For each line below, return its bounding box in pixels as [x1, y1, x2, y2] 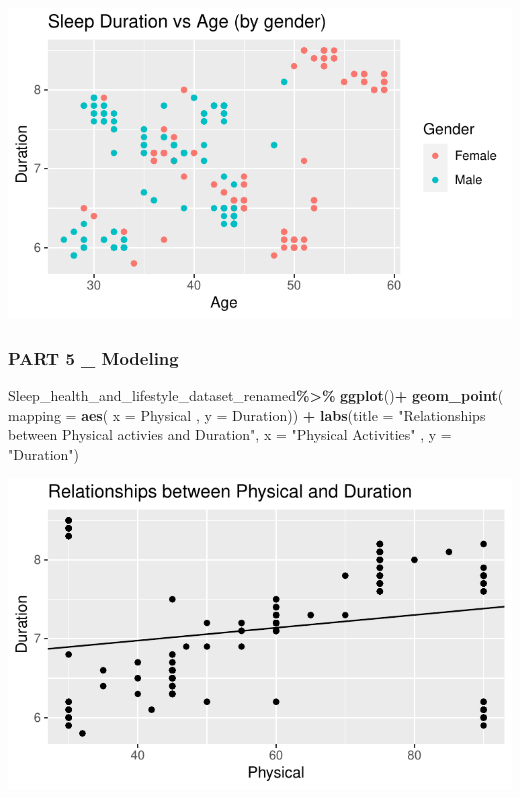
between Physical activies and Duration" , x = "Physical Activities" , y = [8, 424, 452, 445]
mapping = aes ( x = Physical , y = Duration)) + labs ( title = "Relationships [8, 404, 486, 425]
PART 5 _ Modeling [8, 345, 179, 370]
